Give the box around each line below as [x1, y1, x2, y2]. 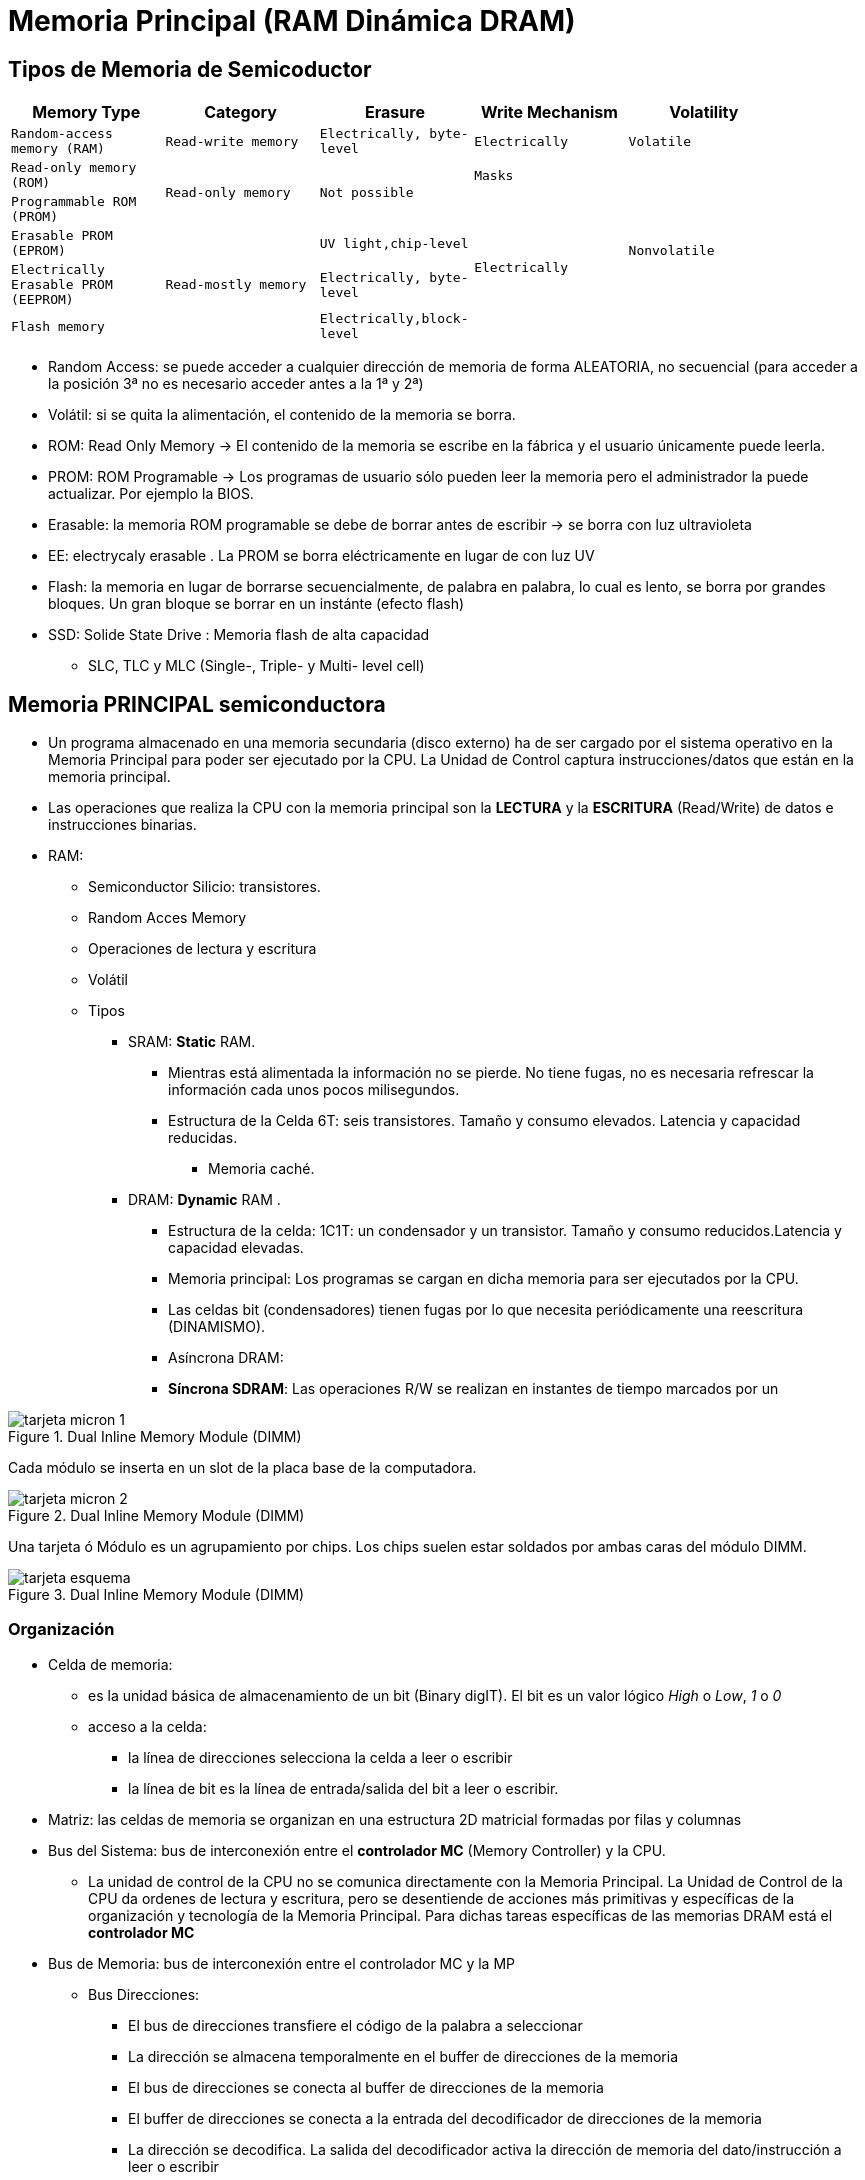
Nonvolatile [628, 243, 715, 259]
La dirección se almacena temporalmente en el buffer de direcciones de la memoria [128, 2047, 679, 2065]
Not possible [319, 184, 414, 200]
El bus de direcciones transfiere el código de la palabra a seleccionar [128, 2016, 583, 2034]
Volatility [669, 102, 739, 123]
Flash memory [11, 318, 105, 334]
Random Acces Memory [88, 909, 247, 927]
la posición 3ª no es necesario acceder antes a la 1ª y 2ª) [48, 375, 424, 393]
